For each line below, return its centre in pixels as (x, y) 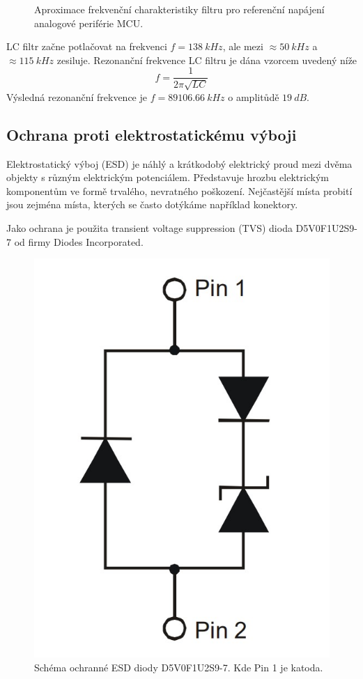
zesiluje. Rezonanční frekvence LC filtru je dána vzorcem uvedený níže (207, 60)
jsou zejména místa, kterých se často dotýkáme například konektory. (152, 204)
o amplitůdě (254, 96)
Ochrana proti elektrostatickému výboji (152, 134)
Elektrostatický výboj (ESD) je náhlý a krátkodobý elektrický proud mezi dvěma (179, 163)
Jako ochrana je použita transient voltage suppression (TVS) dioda (149, 228)
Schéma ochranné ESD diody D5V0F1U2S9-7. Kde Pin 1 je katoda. (179, 667)
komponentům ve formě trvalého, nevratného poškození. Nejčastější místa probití (179, 190)
